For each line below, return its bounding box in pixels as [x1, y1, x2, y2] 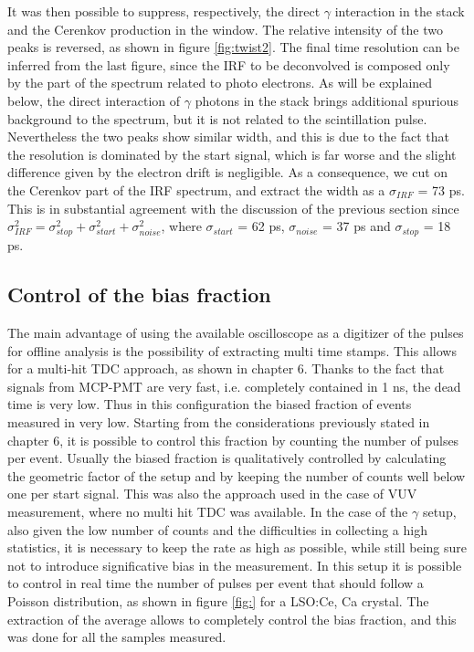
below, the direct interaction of [7, 90, 181, 110]
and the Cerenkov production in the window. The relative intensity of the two [7, 19, 443, 38]
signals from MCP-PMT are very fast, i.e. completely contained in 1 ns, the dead [7, 376, 461, 395]
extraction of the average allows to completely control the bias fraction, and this [7, 609, 457, 628]
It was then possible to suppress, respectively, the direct [7, 2, 321, 20]
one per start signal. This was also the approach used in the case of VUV [7, 484, 417, 503]
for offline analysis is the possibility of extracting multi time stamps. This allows [7, 341, 457, 360]
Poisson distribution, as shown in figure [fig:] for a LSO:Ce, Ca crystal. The [7, 591, 429, 610]
